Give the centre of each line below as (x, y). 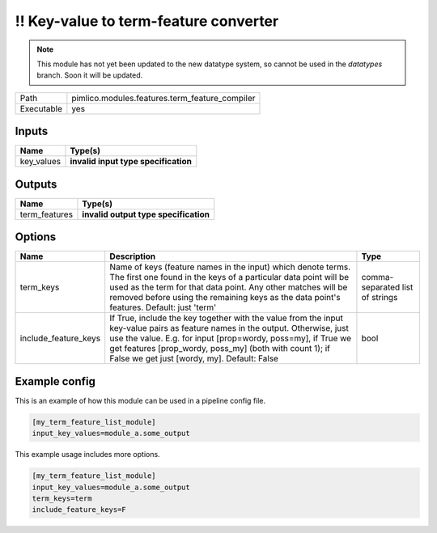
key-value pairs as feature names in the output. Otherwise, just (229, 328)
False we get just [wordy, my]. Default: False (194, 358)
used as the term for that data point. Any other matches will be (229, 287)
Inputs (32, 131)
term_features (46, 214)
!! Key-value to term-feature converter (147, 21)
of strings (380, 298)
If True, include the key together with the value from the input (227, 318)
